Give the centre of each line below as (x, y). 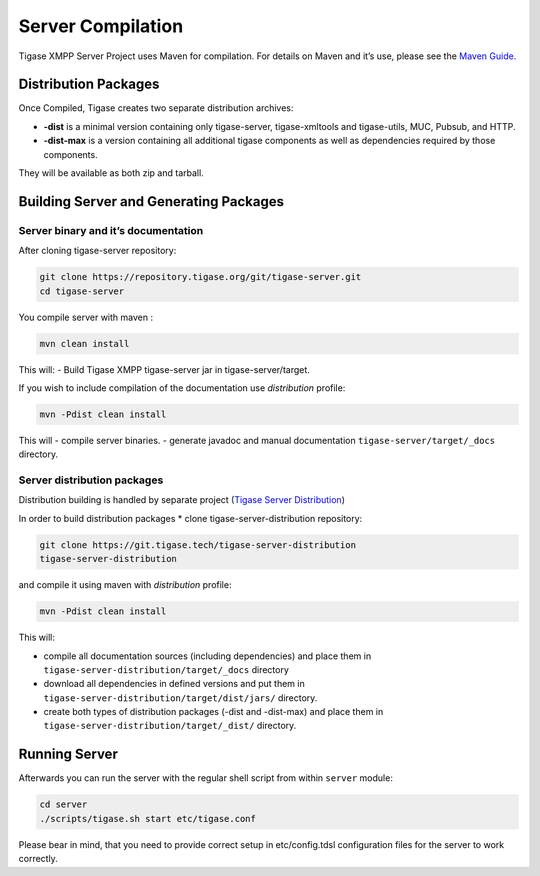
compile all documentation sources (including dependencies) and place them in (207, 656)
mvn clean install (84, 343)
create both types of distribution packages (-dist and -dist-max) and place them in (213, 712)
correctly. (38, 859)
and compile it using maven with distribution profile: (125, 585)
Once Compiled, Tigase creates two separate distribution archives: (156, 108)
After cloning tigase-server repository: (97, 251)
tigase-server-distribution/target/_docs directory (166, 669)
